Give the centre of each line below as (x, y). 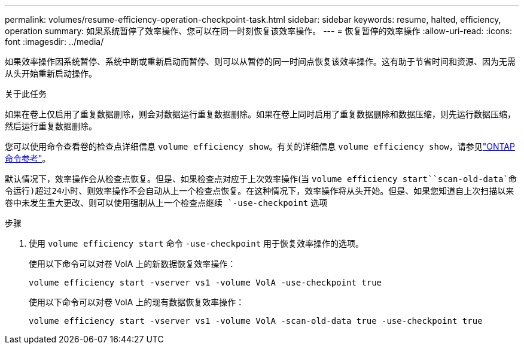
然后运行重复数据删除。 (51, 126)
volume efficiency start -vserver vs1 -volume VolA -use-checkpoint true (205, 283)
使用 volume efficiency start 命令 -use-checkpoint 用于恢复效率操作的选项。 (196, 243)
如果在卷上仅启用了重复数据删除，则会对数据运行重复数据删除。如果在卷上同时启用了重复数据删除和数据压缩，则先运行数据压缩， (260, 114)
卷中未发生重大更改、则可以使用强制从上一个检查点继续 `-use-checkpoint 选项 (166, 203)
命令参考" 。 (28, 158)
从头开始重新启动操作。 (51, 73)
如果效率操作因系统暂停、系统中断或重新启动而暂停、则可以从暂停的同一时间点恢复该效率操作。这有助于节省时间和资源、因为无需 (260, 61)
